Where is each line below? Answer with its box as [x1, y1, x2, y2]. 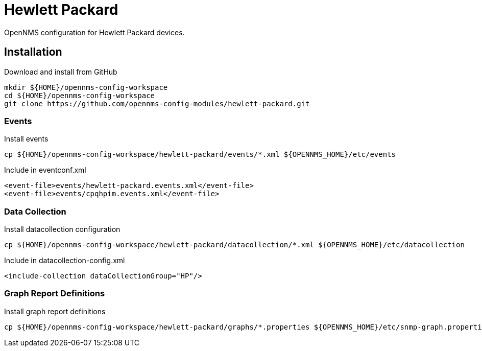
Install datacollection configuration [4, 225, 120, 234]
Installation [4, 45, 62, 59]
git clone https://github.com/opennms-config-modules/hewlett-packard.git [4, 99, 310, 108]
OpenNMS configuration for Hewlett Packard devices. [4, 28, 185, 37]
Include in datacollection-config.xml [4, 256, 125, 265]
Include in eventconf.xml [4, 166, 86, 175]
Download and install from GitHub [4, 67, 117, 76]
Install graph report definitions [4, 307, 106, 316]
